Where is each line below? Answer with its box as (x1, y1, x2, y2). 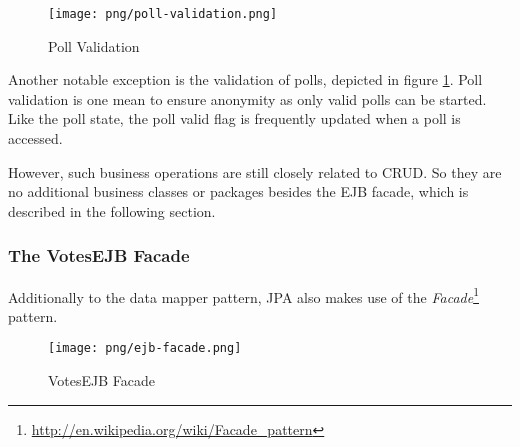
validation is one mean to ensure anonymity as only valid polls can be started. (8, 88, 487, 109)
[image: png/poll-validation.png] (48, 7, 278, 21)
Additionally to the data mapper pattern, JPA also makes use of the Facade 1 (8, 283, 479, 307)
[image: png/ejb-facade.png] (48, 341, 242, 356)
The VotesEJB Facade (8, 243, 190, 268)
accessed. (8, 128, 63, 149)
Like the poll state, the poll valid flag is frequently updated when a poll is (8, 108, 461, 129)
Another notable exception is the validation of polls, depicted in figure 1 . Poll (8, 69, 483, 90)
